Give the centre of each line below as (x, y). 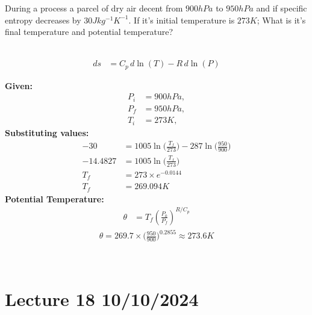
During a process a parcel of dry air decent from (94, 8)
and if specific (282, 8)
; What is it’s (281, 20)
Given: (19, 85)
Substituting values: (47, 132)
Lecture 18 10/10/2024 (102, 298)
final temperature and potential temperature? (89, 32)
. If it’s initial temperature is (182, 20)
